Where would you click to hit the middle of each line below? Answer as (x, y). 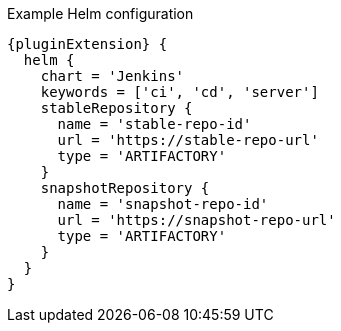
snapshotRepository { (125, 188)
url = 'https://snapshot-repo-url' (196, 220)
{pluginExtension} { (87, 44)
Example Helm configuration (100, 13)
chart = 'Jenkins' (112, 76)
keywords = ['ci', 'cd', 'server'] (179, 92)
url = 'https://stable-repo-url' (188, 140)
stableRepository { (116, 108)
